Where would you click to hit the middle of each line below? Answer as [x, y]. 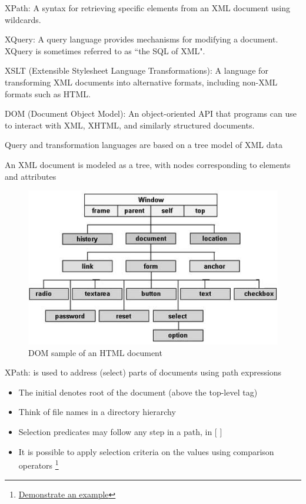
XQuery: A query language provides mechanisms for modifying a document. [142, 39]
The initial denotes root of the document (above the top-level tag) [138, 392]
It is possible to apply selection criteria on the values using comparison [146, 451]
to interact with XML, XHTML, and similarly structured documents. [130, 125]
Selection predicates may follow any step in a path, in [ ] [120, 432]
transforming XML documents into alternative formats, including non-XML [141, 82]
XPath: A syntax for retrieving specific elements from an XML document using [148, 8]
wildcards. [23, 19]
